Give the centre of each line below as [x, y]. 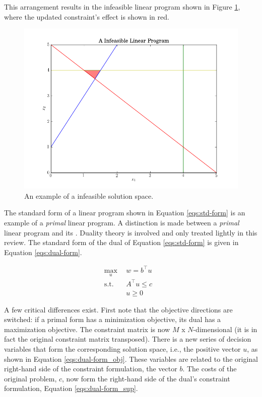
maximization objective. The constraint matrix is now [87, 329]
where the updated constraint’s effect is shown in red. [87, 16]
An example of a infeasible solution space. [89, 195]
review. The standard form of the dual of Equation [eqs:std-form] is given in [121, 242]
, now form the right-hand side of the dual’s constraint [146, 378]
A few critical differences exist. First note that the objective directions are [118, 309]
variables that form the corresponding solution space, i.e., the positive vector [122, 349]
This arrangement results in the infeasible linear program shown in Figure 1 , [122, 7]
